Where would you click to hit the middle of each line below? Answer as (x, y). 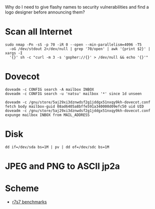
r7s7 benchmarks (29, 202)
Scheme (22, 188)
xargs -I (14, 53)
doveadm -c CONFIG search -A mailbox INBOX (50, 89)
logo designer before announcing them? (45, 12)
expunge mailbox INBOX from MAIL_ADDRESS (47, 115)
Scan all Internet (39, 32)
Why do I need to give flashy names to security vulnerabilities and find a (77, 7)
